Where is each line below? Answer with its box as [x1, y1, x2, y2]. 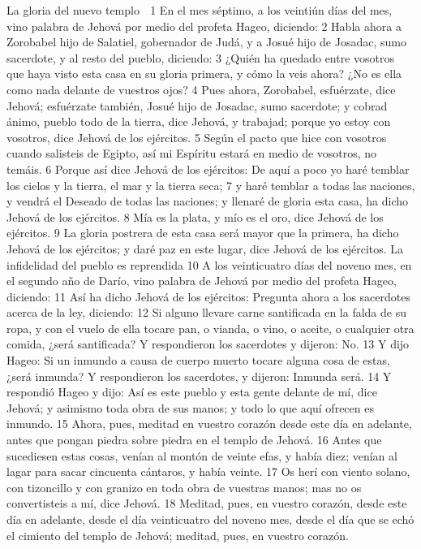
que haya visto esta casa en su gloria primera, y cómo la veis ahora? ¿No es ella [6, 65, 402, 82]
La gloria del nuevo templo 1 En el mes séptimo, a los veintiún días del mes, [6, 2, 393, 18]
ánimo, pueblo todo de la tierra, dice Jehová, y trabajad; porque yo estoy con [6, 113, 391, 130]
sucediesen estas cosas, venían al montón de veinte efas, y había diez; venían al [6, 447, 397, 464]
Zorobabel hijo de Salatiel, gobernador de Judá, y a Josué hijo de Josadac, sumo [6, 33, 406, 50]
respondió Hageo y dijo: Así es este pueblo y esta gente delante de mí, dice [6, 383, 377, 400]
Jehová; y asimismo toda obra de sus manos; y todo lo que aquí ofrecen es [6, 399, 374, 416]
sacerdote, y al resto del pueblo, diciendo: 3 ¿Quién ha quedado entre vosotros [6, 49, 395, 66]
